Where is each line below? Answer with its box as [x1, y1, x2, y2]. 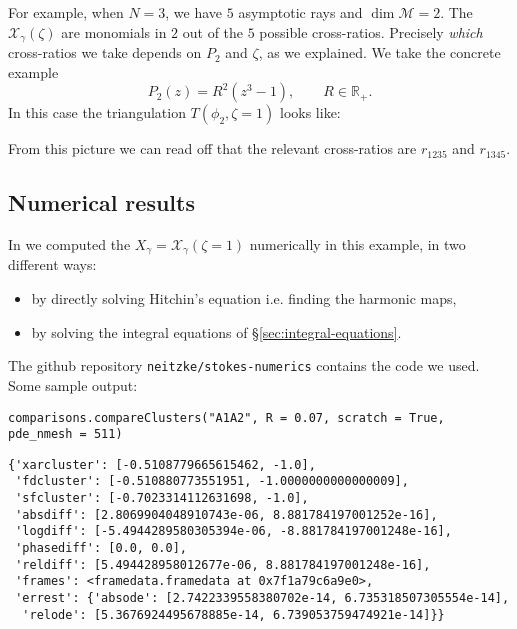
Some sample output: [8, 374, 138, 395]
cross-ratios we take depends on [8, 42, 202, 63]
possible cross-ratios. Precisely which [259, 21, 483, 42]
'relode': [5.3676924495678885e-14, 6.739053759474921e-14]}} [22, 607, 445, 622]
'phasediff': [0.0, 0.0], [15, 541, 187, 556]
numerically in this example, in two [249, 234, 466, 255]
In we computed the [8, 234, 131, 255]
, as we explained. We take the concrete [258, 42, 501, 63]
